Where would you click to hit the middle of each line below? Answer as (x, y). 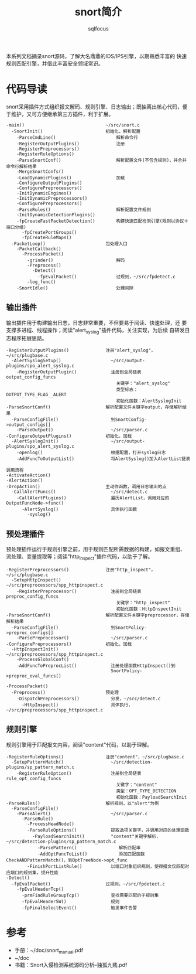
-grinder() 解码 (76, 260)
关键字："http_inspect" (143, 603)
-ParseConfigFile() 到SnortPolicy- (79, 628)
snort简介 (98, 12)
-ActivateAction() (28, 475)
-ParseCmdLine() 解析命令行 (78, 137)
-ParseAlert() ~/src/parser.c (82, 813)
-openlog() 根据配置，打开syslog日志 (91, 453)
